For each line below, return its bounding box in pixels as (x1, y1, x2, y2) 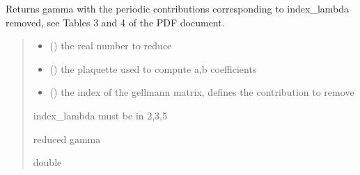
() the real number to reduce (49, 38, 172, 53)
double (33, 155, 62, 169)
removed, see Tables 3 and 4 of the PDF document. (6, 15, 225, 29)
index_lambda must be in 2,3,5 (33, 108, 168, 122)
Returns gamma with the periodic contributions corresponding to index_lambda (6, 1, 350, 15)
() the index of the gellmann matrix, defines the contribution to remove (49, 85, 354, 99)
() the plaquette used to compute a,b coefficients (49, 61, 257, 76)
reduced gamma (33, 131, 101, 146)
